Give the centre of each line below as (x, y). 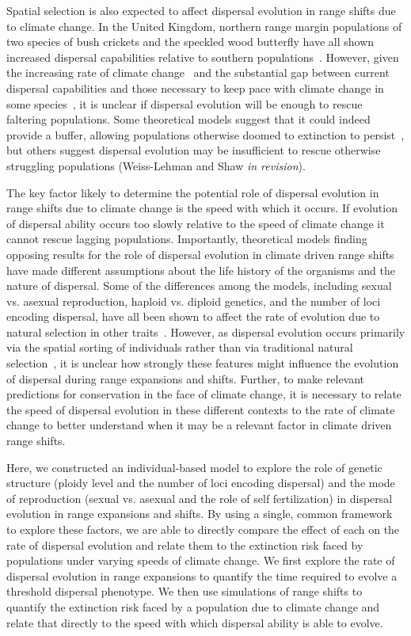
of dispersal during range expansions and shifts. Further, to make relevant (186, 378)
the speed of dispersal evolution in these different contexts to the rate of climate (201, 409)
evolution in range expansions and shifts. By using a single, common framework (200, 514)
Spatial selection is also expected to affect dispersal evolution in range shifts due (201, 10)
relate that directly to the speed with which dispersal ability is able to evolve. (195, 622)
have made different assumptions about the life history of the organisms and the (201, 270)
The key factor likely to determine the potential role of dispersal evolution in (193, 192)
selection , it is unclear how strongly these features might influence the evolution (203, 363)
